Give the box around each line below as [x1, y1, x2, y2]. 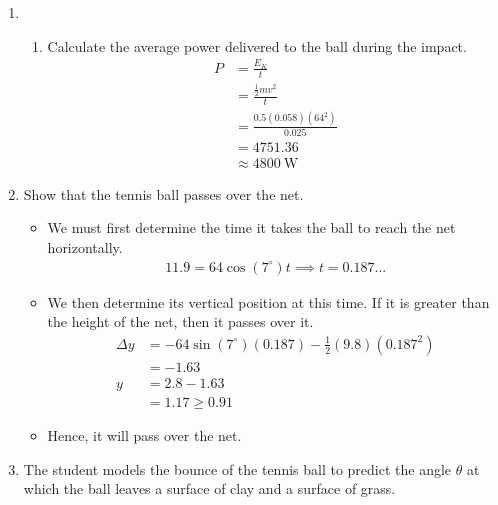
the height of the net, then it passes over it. [47, 311, 314, 332]
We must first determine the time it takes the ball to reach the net [47, 217, 456, 238]
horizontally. [47, 237, 123, 258]
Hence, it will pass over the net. [47, 425, 242, 446]
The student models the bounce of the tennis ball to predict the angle [23, 458, 452, 479]
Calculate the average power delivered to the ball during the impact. [47, 35, 467, 56]
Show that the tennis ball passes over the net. [23, 183, 304, 204]
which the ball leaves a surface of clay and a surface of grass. [23, 478, 396, 499]
